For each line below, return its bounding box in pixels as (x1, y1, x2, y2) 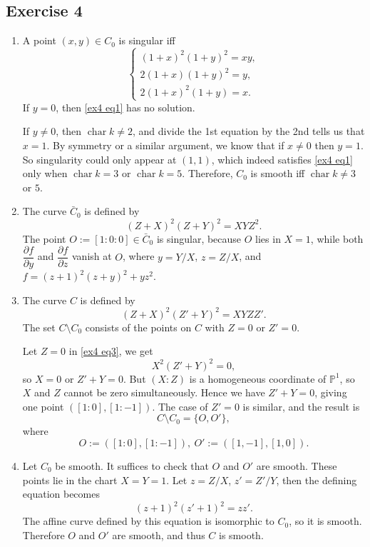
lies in (255, 231, 281, 246)
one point (22, 398, 64, 413)
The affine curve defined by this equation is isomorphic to (22, 513, 274, 528)
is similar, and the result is (242, 398, 360, 413)
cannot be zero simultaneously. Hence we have (63, 385, 265, 400)
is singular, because (156, 231, 242, 246)
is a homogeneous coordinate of (189, 371, 327, 386)
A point (22, 33, 56, 48)
